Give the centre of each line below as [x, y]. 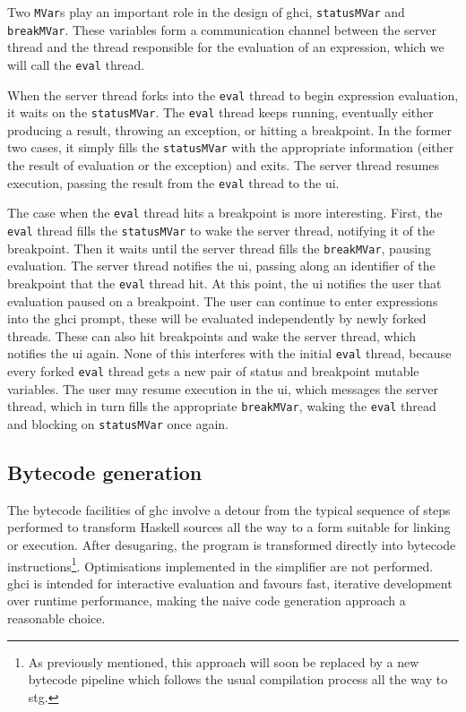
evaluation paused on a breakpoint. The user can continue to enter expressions [223, 300]
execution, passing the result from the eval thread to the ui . [173, 182]
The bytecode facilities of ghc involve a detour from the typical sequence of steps [229, 509]
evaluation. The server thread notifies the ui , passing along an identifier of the [221, 266]
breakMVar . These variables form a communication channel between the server [222, 29]
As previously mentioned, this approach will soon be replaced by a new [224, 661]
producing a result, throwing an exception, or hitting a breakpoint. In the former [229, 129]
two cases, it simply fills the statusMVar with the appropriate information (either [231, 147]
